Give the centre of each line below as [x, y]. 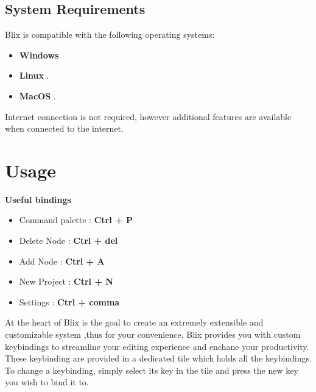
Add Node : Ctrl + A [62, 261]
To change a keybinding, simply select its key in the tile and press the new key [152, 370]
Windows [39, 55]
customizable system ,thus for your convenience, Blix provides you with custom [153, 334]
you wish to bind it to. [47, 382]
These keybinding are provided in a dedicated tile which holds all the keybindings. [158, 358]
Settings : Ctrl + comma [69, 301]
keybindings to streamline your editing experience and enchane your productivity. [157, 346]
